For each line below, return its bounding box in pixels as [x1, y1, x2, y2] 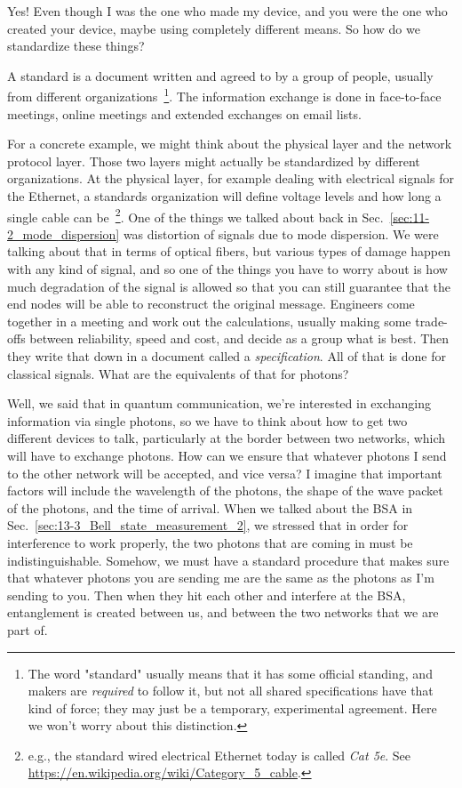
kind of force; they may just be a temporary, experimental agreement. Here [28, 698, 437, 717]
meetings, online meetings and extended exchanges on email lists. [7, 104, 362, 123]
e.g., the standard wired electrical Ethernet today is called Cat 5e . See [28, 745, 411, 764]
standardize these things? [7, 36, 145, 55]
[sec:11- [389, 207, 430, 226]
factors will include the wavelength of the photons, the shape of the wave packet [7, 481, 443, 500]
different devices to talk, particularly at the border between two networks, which [7, 429, 446, 447]
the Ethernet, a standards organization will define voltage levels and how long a [7, 187, 442, 205]
